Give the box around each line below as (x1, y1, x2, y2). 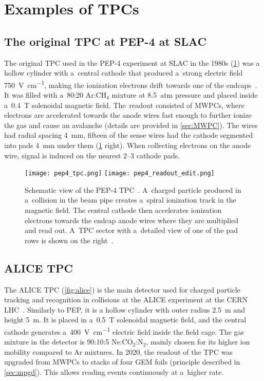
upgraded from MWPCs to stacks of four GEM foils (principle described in (4, 356, 240, 367)
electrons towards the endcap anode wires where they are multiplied (25, 214, 239, 225)
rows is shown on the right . (25, 234, 114, 245)
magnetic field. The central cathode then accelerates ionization (25, 205, 222, 215)
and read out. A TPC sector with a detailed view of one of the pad (25, 225, 238, 235)
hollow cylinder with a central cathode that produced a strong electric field (4, 67, 243, 78)
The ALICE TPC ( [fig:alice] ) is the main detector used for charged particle (4, 284, 240, 295)
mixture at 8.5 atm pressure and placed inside (111, 89, 258, 100)
